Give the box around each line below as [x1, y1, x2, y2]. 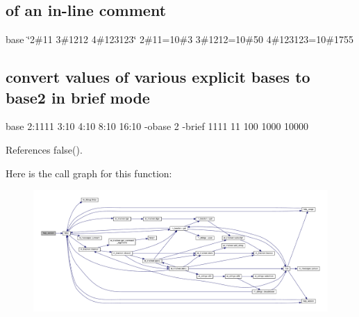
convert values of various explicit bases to [6, 66, 310, 88]
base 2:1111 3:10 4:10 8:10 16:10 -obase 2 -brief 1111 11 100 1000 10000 [6, 119, 309, 133]
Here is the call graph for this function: [6, 165, 172, 180]
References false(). [6, 142, 83, 156]
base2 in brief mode [6, 86, 150, 108]
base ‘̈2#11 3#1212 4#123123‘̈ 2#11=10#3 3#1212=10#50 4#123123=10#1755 [6, 32, 353, 47]
